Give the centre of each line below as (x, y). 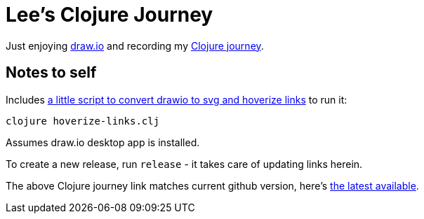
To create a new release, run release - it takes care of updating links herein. (184, 164)
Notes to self (51, 73)
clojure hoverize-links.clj (83, 121)
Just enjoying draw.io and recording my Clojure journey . (135, 45)
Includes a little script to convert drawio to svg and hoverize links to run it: (177, 99)
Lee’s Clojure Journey (110, 15)
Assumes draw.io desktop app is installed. (103, 142)
